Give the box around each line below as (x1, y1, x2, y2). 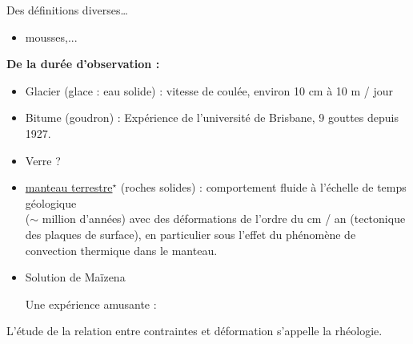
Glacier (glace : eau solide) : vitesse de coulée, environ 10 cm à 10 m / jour (25, 82, 394, 99)
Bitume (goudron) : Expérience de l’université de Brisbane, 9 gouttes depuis (25, 109, 399, 126)
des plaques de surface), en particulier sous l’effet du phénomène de (25, 225, 356, 242)
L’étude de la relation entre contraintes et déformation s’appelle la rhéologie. (6, 322, 383, 339)
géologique (25, 194, 77, 211)
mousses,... (25, 28, 78, 45)
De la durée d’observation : (6, 55, 160, 72)
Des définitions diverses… (6, 2, 128, 18)
